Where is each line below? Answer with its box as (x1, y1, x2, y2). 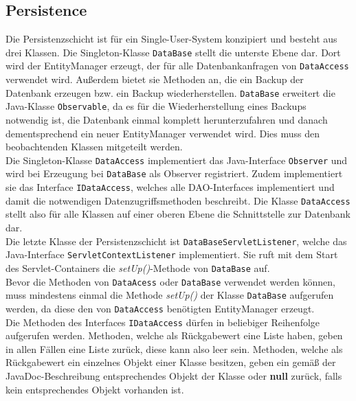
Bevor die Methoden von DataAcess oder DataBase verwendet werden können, (5, 274, 335, 288)
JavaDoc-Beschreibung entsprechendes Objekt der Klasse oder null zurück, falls (5, 368, 342, 382)
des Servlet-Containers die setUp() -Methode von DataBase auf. (5, 260, 270, 275)
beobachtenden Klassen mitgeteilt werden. (5, 139, 183, 154)
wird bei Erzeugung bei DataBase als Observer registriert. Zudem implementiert (5, 166, 343, 181)
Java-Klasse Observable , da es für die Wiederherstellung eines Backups (5, 99, 307, 113)
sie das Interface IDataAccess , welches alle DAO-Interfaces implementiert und (5, 180, 335, 194)
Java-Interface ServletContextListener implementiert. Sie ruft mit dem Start (5, 247, 338, 262)
